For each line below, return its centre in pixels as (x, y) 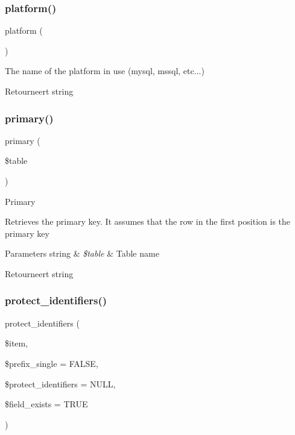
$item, (17, 343)
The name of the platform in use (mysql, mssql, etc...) (105, 71)
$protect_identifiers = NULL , (60, 383)
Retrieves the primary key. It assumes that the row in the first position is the (148, 221)
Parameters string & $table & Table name (82, 253)
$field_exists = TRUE (46, 404)
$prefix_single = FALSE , (52, 363)
